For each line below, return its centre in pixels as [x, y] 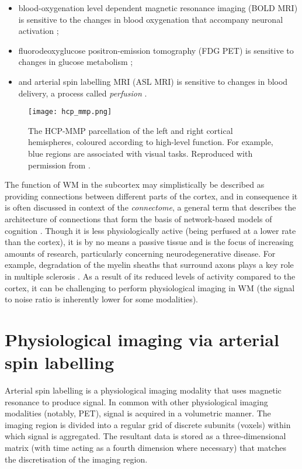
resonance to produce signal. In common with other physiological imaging [136, 401]
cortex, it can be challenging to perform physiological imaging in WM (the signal [150, 287]
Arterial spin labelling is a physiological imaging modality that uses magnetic [143, 390]
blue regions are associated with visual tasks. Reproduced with [140, 153]
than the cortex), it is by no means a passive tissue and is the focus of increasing [149, 242]
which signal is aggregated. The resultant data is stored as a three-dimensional [145, 436]
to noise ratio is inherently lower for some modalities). [102, 299]
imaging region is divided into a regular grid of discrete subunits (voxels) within [148, 424]
